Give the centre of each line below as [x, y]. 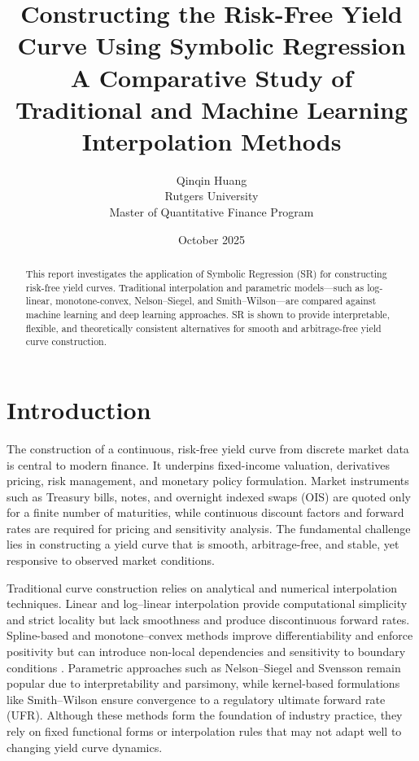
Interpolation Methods [212, 140]
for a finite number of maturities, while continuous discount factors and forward [205, 512]
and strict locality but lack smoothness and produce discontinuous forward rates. [208, 619]
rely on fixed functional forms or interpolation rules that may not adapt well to [204, 731]
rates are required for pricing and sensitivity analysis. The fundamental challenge [209, 528]
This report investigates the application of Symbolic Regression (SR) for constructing [206, 274]
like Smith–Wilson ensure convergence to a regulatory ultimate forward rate [196, 699]
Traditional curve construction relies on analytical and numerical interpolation [202, 587]
